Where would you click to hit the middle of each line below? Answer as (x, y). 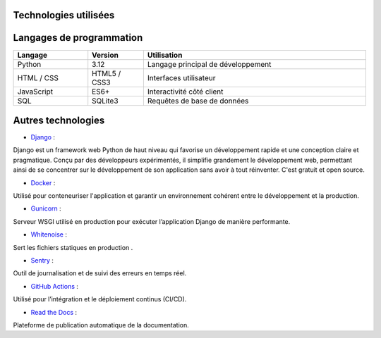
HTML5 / (107, 73)
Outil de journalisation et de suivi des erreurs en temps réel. (100, 273)
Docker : (43, 182)
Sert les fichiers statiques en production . (73, 247)
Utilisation (165, 55)
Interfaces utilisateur (181, 77)
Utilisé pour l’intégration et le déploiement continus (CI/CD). (100, 299)
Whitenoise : (49, 234)
